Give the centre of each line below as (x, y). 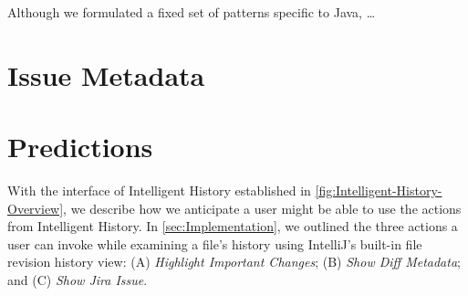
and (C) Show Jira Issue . (78, 280)
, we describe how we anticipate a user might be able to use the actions (262, 208)
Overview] (36, 208)
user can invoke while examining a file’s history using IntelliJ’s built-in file (215, 243)
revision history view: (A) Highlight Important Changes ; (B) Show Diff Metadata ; (234, 262)
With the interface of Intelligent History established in (159, 190)
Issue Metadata (106, 74)
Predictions (80, 147)
